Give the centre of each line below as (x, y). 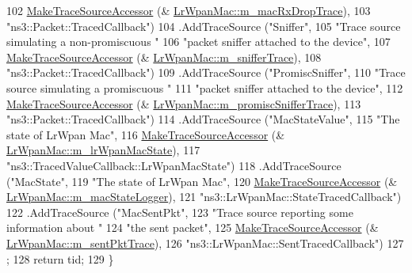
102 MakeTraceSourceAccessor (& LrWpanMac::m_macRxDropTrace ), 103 (189, 10)
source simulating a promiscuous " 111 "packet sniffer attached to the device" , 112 (205, 87)
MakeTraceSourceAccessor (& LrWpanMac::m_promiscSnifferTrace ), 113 (184, 103)
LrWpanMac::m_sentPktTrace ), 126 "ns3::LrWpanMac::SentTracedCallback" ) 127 (205, 243)
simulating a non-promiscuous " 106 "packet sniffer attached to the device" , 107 (198, 42)
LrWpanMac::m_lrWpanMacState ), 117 (103, 150)
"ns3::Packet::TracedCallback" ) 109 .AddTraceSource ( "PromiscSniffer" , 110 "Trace (206, 72)
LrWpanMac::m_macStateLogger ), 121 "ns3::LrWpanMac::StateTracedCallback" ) (204, 197)
